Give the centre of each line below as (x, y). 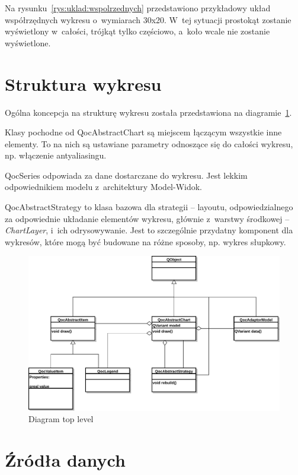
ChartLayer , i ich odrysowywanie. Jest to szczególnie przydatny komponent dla (149, 230)
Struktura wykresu (83, 83)
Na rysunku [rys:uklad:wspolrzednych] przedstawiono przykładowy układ (138, 8)
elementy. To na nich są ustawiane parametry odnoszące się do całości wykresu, (149, 143)
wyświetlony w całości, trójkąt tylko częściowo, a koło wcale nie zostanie (137, 31)
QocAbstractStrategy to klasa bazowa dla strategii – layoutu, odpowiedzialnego (149, 207)
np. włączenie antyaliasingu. (56, 155)
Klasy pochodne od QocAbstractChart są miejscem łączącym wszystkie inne (143, 132)
